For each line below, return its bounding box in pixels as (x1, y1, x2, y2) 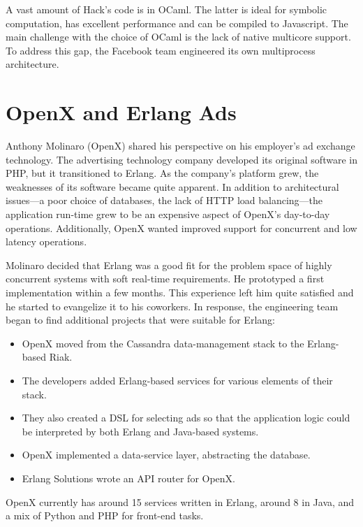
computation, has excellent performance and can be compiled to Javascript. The (6, 15, 348, 30)
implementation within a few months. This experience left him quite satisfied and (6, 285, 354, 300)
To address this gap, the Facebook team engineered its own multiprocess (6, 43, 316, 57)
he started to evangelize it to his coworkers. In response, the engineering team (6, 298, 339, 313)
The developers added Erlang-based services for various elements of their (22, 373, 333, 387)
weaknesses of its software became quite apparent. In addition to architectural (6, 179, 339, 194)
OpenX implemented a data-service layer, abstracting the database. (22, 447, 311, 462)
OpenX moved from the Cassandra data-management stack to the (22, 335, 304, 350)
